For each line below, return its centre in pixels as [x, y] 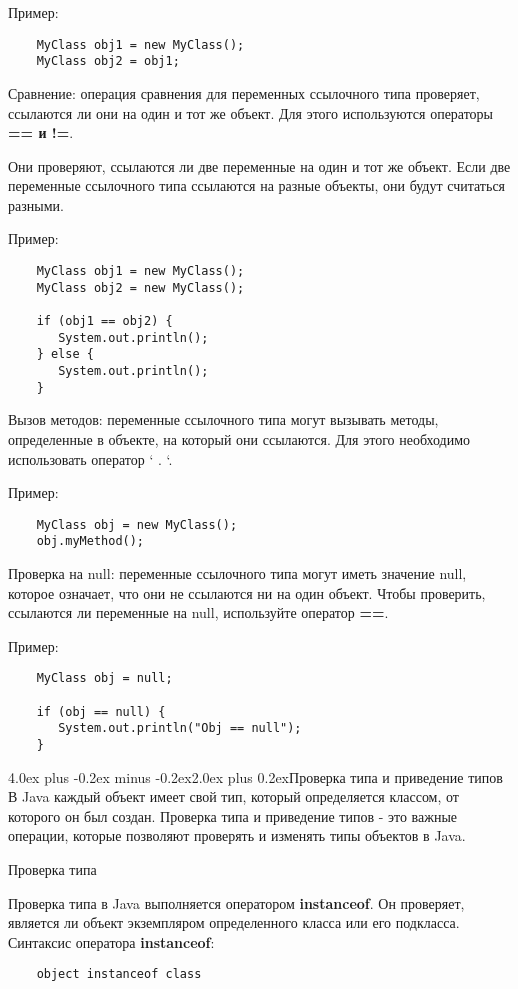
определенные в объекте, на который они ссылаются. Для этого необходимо [239, 438]
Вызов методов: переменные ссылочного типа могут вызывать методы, [223, 419]
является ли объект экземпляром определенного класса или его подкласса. [234, 922]
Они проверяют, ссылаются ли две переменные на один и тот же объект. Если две [259, 165]
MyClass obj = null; [104, 678]
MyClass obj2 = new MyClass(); [140, 287]
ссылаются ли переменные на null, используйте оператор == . [198, 612]
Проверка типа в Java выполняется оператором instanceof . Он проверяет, [236, 902]
